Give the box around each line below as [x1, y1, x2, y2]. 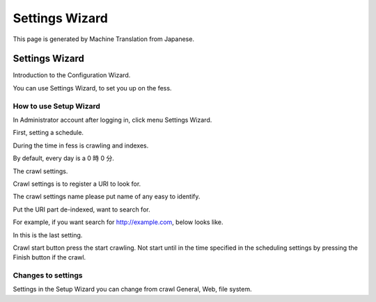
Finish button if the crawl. [13, 253, 86, 262]
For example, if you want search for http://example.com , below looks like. [13, 218, 224, 226]
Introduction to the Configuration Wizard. [13, 71, 131, 79]
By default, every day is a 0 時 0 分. [13, 154, 114, 163]
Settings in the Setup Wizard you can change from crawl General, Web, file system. [13, 285, 252, 294]
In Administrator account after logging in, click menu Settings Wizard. [13, 116, 212, 124]
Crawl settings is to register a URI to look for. [13, 180, 141, 188]
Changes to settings [13, 271, 83, 280]
